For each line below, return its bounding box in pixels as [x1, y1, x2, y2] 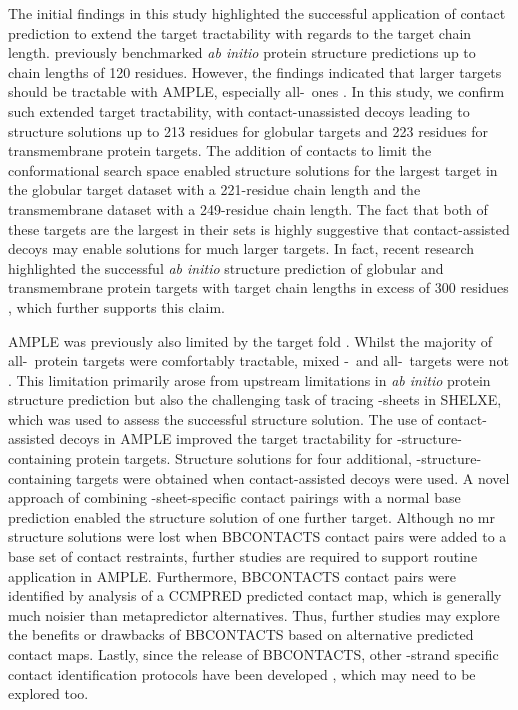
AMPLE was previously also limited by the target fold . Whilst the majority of [8, 330, 493, 351]
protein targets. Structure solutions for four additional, [76, 448, 412, 469]
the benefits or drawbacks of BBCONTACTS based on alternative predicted [8, 624, 474, 645]
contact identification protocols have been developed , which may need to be [8, 663, 476, 684]
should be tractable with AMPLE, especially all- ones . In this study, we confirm [8, 81, 505, 102]
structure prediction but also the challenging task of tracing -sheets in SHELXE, [8, 389, 502, 410]
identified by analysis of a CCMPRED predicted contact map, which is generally [8, 585, 502, 606]
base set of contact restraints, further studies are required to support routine [8, 546, 478, 567]
